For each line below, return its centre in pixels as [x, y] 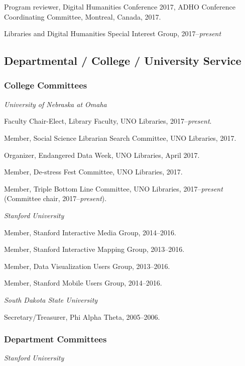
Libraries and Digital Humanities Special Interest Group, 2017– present [113, 33]
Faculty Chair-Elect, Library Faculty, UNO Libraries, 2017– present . [108, 121]
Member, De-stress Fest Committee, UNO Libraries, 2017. [93, 172]
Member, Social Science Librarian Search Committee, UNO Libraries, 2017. [120, 138]
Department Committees [55, 339]
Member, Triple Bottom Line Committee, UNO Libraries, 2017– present [113, 188]
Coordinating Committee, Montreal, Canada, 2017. [83, 16]
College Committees [46, 85]
